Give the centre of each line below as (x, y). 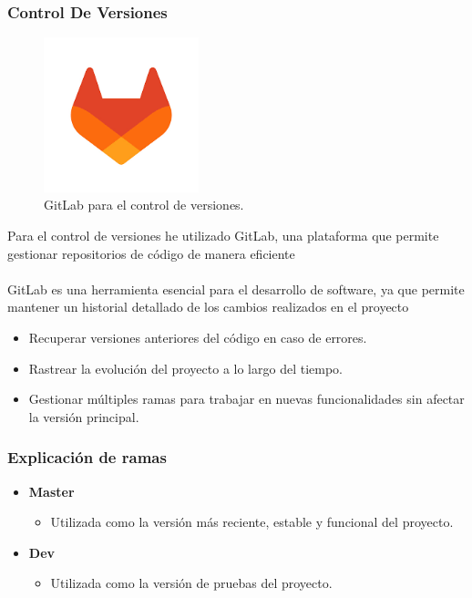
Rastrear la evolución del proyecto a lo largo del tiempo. (185, 368)
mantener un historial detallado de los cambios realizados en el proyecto (208, 307)
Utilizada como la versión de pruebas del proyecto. (191, 583)
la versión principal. (84, 416)
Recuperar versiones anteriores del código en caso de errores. (198, 337)
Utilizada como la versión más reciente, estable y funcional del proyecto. (252, 522)
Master (51, 491)
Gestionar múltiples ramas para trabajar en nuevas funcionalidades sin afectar (246, 399)
